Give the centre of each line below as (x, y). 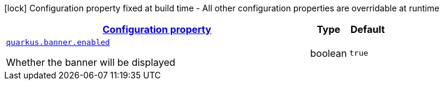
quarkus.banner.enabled (58, 42)
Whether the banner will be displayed (91, 62)
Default (368, 29)
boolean (329, 53)
